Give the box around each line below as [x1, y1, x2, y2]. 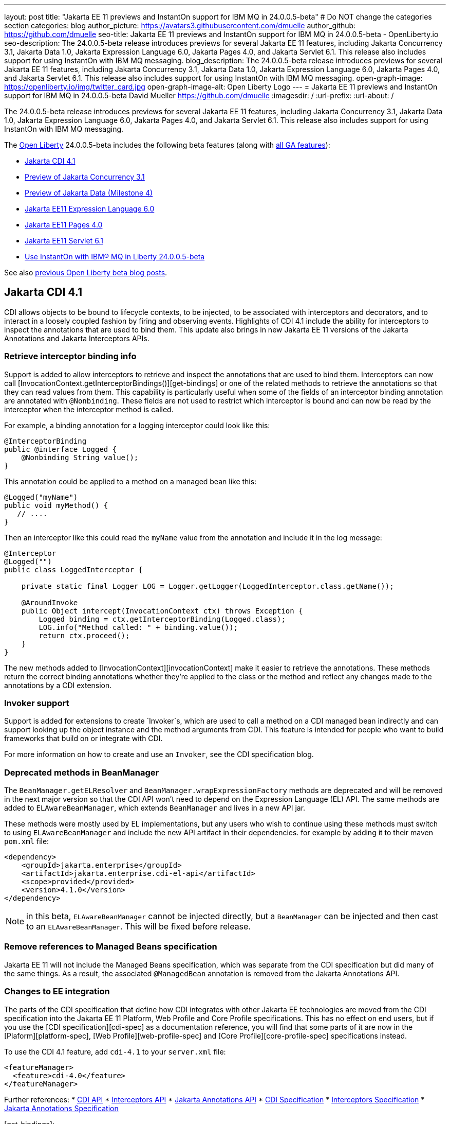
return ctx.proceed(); [39, 631, 130, 640]
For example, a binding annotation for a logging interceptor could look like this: [4, 420, 270, 430]
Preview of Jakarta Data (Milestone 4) [25, 188, 153, 197]
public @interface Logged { [4, 445, 117, 453]
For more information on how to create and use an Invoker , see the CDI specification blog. [4, 750, 314, 759]
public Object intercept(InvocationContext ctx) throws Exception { [21, 606, 303, 615]
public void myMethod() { [4, 501, 108, 510]
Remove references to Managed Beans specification [4, 941, 217, 952]
